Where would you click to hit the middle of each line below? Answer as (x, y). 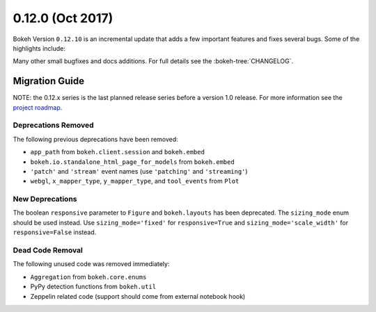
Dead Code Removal (48, 250)
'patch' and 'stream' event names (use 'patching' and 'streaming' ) (139, 171)
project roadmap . (38, 107)
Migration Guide (49, 81)
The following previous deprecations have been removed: (96, 139)
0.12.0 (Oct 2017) (63, 18)
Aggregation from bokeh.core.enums (88, 277)
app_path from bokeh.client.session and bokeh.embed (118, 152)
